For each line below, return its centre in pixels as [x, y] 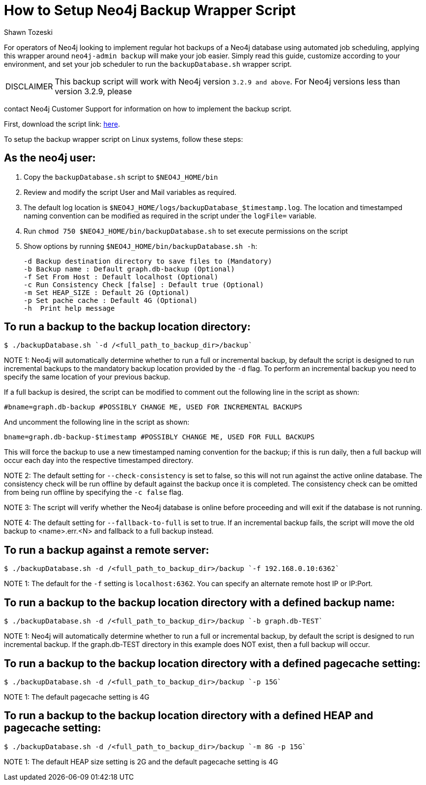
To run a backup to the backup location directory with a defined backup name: [199, 602]
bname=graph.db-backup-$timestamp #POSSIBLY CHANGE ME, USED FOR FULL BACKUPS [159, 437]
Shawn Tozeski [28, 32]
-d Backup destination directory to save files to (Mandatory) [148, 261]
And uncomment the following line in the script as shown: [97, 422]
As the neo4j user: [50, 158]
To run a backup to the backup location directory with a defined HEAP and [189, 716]
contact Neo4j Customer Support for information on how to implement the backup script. [148, 108]
